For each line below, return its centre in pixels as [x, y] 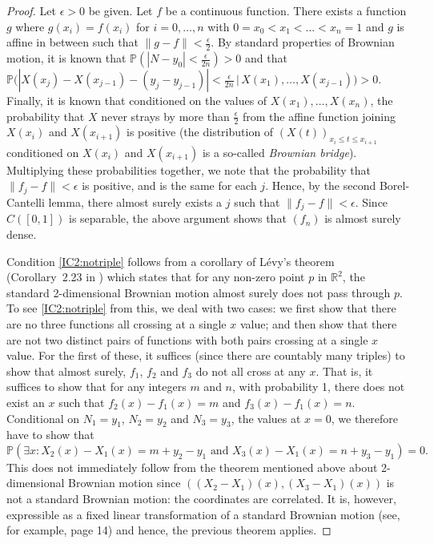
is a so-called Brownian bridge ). [279, 152]
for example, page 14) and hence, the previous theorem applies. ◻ [169, 530]
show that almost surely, [66, 371]
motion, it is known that [66, 58]
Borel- [394, 185]
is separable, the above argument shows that [178, 218]
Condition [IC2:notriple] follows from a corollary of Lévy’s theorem [171, 261]
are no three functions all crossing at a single [117, 323]
